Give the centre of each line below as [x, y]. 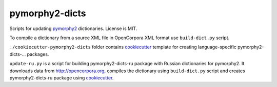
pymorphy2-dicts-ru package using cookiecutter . [62, 78]
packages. [38, 54]
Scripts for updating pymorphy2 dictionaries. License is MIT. [73, 28]
